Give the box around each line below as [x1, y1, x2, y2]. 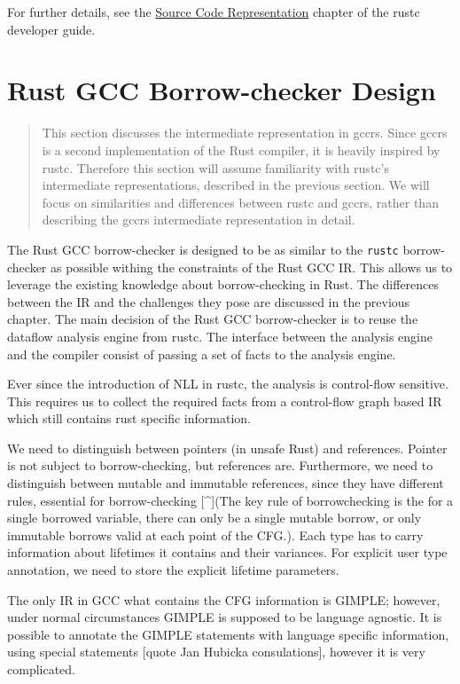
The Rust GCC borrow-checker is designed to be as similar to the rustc [7, 240, 399, 258]
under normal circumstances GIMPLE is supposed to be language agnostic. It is [7, 608, 442, 626]
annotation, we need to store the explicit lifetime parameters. [7, 561, 339, 579]
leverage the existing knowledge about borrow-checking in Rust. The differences [7, 275, 440, 294]
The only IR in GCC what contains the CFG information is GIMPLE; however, [7, 590, 441, 609]
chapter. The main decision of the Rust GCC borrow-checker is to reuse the [7, 310, 418, 328]
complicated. [7, 660, 75, 678]
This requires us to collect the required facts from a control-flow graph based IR [7, 391, 442, 410]
